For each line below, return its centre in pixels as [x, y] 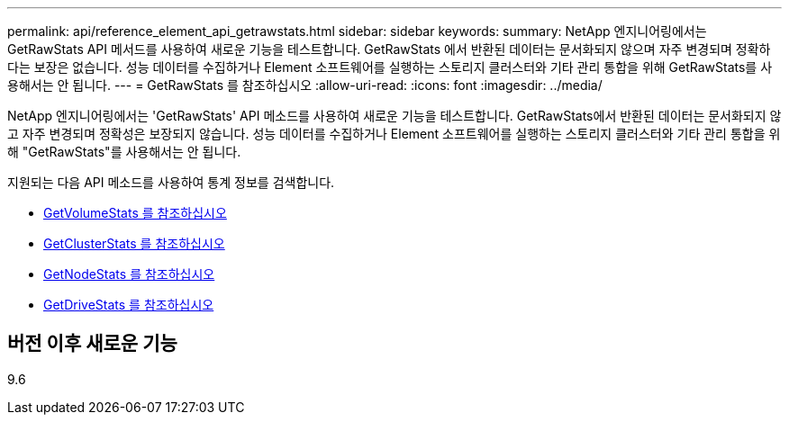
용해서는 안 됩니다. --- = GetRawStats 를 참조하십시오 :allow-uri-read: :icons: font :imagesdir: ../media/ [305, 85]
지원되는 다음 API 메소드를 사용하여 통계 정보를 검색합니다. [171, 182]
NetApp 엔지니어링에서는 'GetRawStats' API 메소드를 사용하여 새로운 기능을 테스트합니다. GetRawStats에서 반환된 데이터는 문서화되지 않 [394, 116]
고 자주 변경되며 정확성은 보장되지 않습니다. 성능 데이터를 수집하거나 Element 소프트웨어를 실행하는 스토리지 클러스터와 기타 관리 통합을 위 [394, 134]
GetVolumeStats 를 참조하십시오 [135, 213]
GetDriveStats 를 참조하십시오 [129, 305]
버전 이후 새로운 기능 [92, 344]
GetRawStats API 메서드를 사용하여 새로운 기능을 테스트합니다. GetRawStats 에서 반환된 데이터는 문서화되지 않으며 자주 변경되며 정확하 [389, 49]
